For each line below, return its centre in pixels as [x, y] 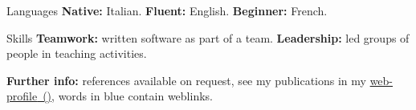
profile [22, 96]
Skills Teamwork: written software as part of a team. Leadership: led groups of [208, 37]
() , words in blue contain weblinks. [128, 96]
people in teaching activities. [77, 53]
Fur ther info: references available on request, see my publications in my [186, 80]
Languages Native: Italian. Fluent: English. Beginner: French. [167, 10]
